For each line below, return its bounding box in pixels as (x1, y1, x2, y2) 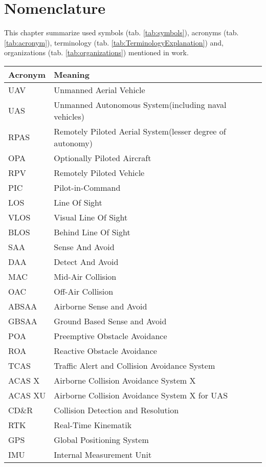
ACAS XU (8, 389, 46, 401)
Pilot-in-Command (54, 181, 121, 193)
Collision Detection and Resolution (54, 404, 179, 416)
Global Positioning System (54, 433, 149, 446)
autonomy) (54, 137, 93, 149)
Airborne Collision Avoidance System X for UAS (54, 389, 228, 401)
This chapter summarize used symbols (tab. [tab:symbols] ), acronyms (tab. (4, 27, 239, 38)
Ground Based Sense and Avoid (54, 315, 167, 327)
